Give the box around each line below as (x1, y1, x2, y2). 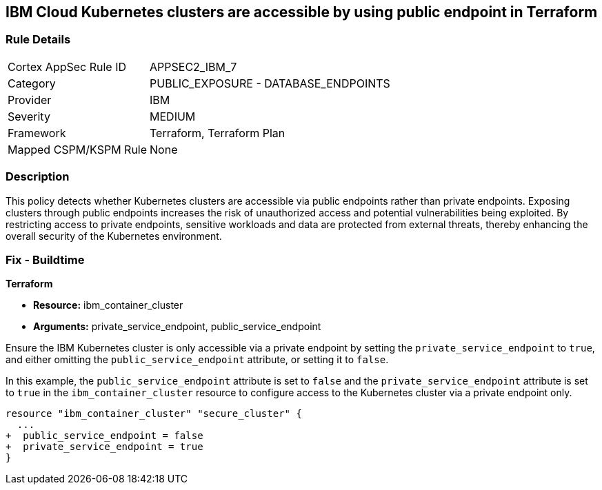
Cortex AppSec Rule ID (8, 59, 127, 74)
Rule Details (6, 32, 71, 47)
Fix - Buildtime (6, 252, 85, 267)
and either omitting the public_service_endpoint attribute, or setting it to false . (6, 354, 389, 366)
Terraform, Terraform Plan (150, 125, 285, 140)
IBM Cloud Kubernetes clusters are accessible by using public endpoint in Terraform (6, 3, 598, 21)
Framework (8, 125, 66, 140)
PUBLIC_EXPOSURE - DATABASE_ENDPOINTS (150, 76, 390, 90)
